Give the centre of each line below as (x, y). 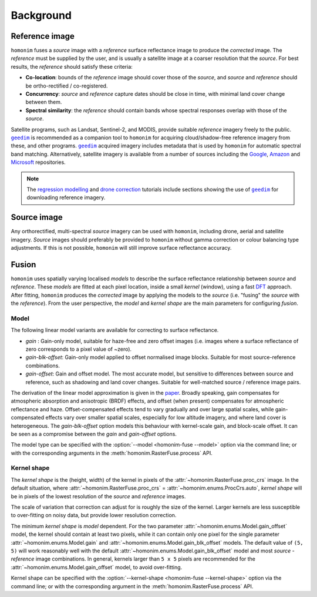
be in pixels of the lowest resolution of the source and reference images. (98, 496)
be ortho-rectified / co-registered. (67, 86)
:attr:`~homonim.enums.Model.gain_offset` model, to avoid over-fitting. (97, 567)
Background (41, 15)
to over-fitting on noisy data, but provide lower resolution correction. (94, 515)
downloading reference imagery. (66, 197)
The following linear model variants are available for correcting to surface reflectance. (115, 330)
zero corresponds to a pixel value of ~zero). (79, 349)
